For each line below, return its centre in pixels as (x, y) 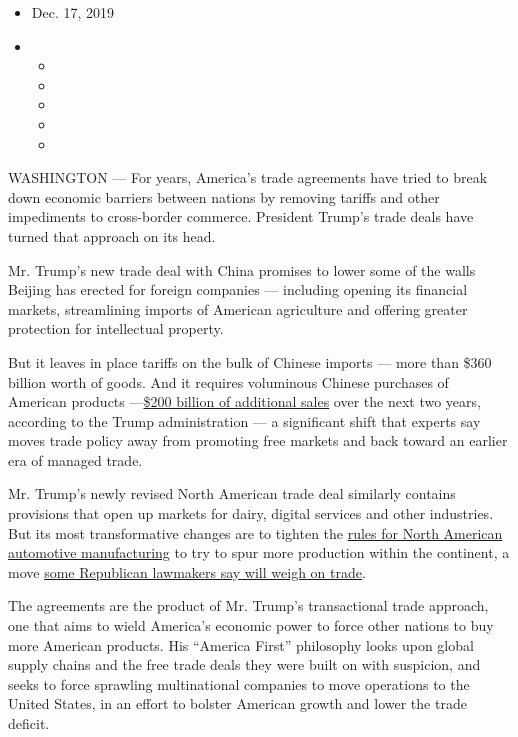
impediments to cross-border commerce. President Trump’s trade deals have (241, 216)
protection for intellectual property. (116, 328)
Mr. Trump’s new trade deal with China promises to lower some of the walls (242, 269)
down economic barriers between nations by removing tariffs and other (224, 196)
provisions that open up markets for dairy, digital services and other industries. (251, 513)
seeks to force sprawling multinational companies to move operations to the (239, 683)
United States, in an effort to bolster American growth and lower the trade (237, 703)
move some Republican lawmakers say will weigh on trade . (187, 571)
